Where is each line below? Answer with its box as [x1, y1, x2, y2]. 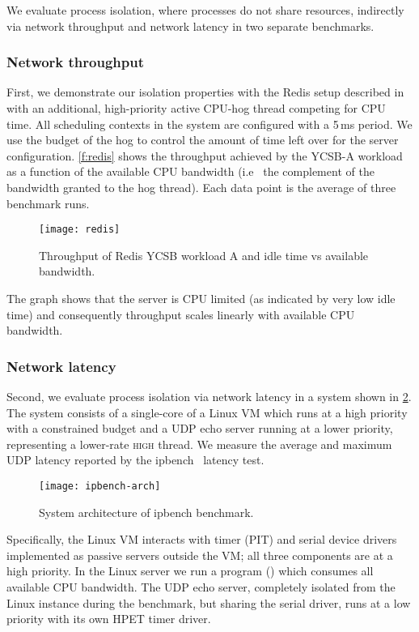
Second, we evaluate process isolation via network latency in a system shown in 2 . [6, 388, 412, 404]
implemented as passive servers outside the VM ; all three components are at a [6, 546, 393, 563]
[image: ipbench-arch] [39, 480, 161, 492]
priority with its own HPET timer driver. [6, 610, 211, 627]
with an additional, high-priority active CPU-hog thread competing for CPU [6, 100, 386, 116]
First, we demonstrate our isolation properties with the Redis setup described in [6, 83, 404, 100]
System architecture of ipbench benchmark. [39, 503, 254, 520]
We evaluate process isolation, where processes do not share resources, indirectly [6, 2, 404, 18]
